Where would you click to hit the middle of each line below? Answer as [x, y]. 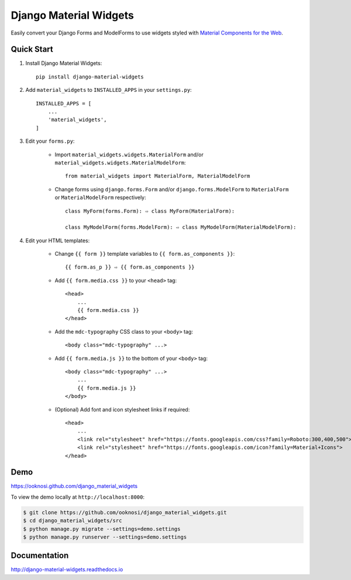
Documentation [40, 556]
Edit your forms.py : [50, 141]
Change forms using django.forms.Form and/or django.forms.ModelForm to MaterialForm [172, 189]
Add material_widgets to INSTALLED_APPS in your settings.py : [109, 90]
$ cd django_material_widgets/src [73, 521]
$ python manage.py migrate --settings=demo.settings [102, 529]
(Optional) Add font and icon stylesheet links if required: [122, 409]
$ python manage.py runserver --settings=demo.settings [105, 537]
